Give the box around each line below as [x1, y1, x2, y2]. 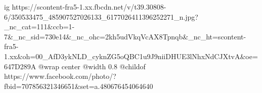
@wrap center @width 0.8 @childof [38, 61, 146, 71]
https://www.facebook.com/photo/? [4, 71, 116, 81]
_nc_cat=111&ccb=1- [4, 21, 75, 32]
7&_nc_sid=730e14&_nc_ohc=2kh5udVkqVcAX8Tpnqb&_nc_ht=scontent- [4, 31, 246, 41]
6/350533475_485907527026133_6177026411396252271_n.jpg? [4, 11, 198, 22]
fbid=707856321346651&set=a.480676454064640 [4, 80, 153, 91]
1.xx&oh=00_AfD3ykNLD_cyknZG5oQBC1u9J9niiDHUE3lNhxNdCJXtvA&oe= [4, 51, 258, 61]
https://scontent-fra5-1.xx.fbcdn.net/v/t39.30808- [12, 2, 166, 12]
